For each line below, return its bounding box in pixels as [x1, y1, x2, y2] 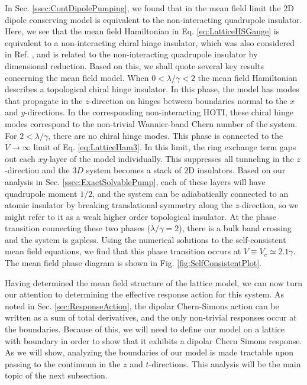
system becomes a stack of [86, 164, 182, 176]
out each [5, 152, 35, 164]
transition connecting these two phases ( [5, 222, 151, 234]
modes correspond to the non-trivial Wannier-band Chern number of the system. [5, 117, 298, 130]
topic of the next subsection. [5, 369, 108, 381]
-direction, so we [239, 199, 299, 211]
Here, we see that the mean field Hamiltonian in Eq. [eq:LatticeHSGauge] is [5, 25, 280, 37]
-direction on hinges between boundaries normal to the [89, 94, 287, 106]
